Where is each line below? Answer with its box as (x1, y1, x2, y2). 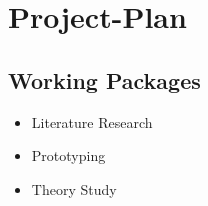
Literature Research (31, 111, 153, 132)
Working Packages (8, 64, 201, 95)
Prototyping (31, 145, 106, 166)
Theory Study (31, 178, 117, 199)
